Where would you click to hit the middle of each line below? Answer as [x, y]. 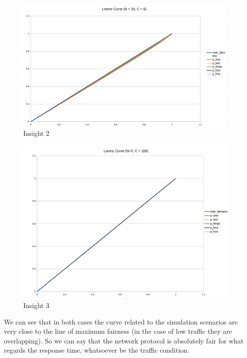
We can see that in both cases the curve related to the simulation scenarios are [121, 321]
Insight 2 [36, 133]
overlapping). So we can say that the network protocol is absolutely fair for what [124, 340]
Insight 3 [36, 305]
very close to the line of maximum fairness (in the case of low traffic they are [118, 331]
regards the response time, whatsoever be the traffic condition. [97, 350]
